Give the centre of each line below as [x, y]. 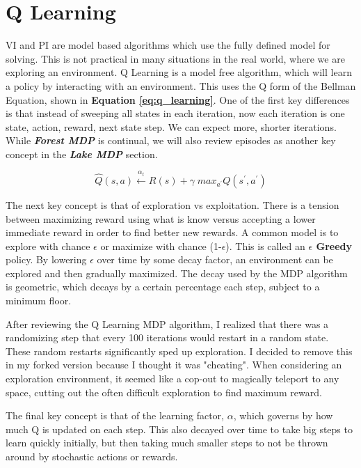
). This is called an [265, 245]
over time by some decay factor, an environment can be [215, 259]
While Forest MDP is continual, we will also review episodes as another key [171, 140]
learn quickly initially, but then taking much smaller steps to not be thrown [167, 443]
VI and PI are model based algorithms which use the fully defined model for [168, 45]
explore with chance [48, 245]
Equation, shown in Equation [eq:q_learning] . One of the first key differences [178, 99]
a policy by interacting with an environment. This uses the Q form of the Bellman [181, 85]
